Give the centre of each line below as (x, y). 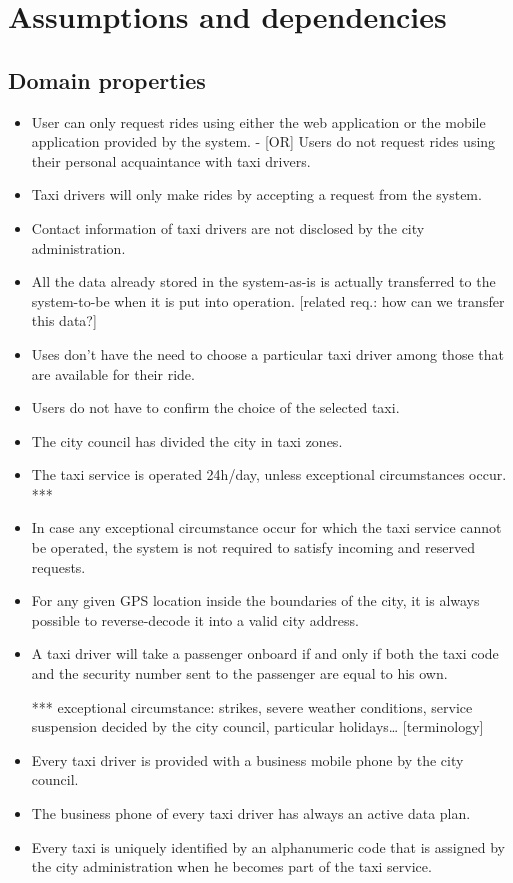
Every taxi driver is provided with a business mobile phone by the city (247, 759)
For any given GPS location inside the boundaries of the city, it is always (255, 600)
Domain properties (107, 79)
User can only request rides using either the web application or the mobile (258, 121)
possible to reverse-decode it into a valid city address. (195, 619)
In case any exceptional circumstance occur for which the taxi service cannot (266, 527)
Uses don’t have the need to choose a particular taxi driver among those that (267, 353)
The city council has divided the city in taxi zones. (187, 440)
